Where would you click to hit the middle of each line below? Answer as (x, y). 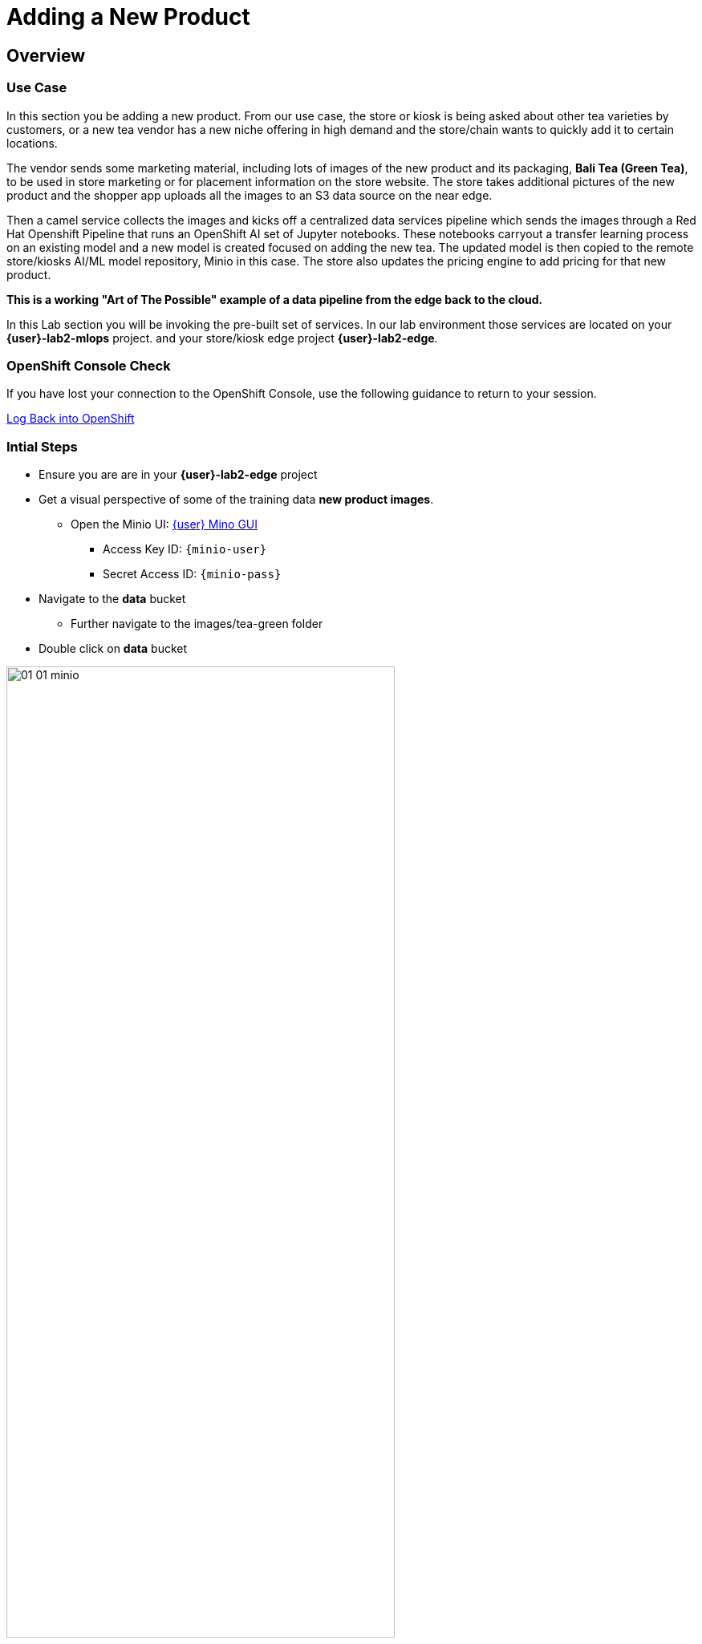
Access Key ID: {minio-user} (185, 549)
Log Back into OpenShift (71, 419)
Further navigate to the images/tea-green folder (197, 624)
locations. (32, 143)
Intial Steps (42, 446)
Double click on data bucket (113, 649)
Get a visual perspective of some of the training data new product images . (236, 500)
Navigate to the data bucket (112, 599)
